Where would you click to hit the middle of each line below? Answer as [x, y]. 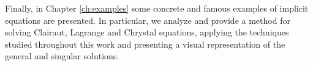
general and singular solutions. [62, 56]
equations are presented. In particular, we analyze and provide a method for [148, 20]
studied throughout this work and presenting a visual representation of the [145, 44]
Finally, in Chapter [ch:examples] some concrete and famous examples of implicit [157, 8]
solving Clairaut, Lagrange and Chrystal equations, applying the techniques [147, 32]
